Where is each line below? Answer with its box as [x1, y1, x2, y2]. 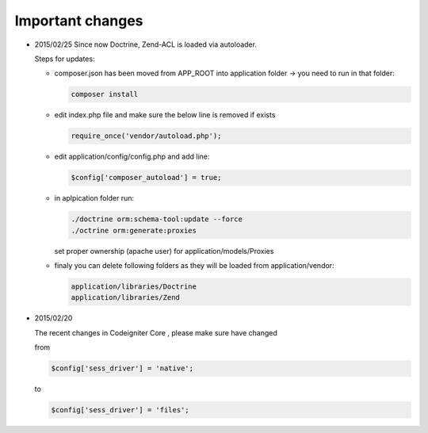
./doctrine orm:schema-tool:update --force [71, 215, 243, 224]
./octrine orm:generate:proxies [71, 226, 197, 235]
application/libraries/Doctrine [71, 282, 197, 291]
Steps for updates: [34, 54, 95, 63]
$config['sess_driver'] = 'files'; [51, 405, 189, 415]
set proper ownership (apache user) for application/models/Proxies [54, 246, 274, 255]
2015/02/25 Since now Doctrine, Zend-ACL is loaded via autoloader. [34, 40, 258, 49]
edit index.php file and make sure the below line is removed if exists [54, 110, 276, 120]
